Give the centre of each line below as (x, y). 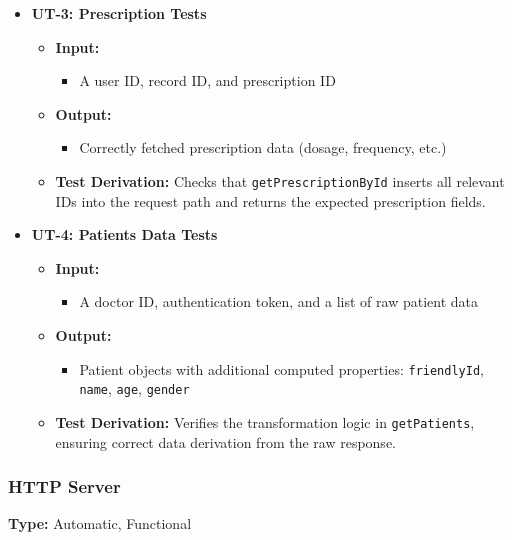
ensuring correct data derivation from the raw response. (225, 441)
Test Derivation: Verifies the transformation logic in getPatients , (265, 421)
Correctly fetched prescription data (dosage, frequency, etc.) (263, 147)
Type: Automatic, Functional (100, 523)
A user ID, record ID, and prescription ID (207, 80)
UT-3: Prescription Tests (119, 13)
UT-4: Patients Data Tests (124, 234)
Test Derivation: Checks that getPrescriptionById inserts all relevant (280, 180)
